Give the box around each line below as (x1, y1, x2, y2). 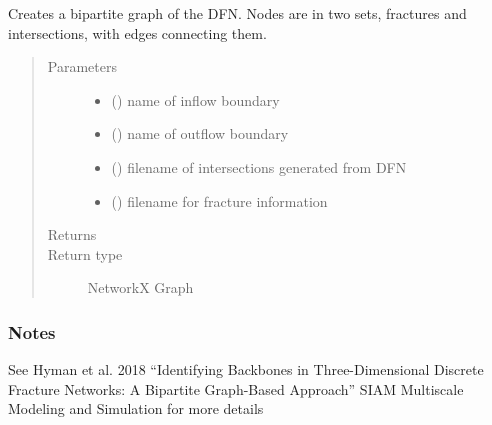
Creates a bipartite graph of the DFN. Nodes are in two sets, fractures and (8, 3, 467, 23)
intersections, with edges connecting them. (8, 22, 267, 43)
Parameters (47, 56, 117, 77)
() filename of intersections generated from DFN (111, 156, 407, 177)
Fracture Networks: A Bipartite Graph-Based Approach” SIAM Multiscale (8, 378, 464, 399)
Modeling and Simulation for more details (8, 398, 264, 419)
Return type (47, 243, 123, 264)
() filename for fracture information (111, 190, 328, 211)
